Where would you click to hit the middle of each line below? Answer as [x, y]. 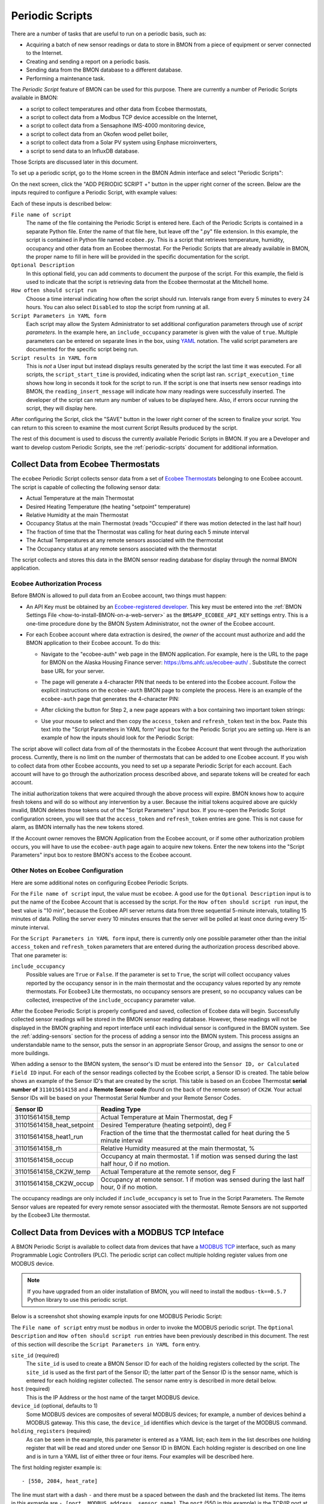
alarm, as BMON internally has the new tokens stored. [77, 827]
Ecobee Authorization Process [56, 584]
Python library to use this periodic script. [78, 1299]
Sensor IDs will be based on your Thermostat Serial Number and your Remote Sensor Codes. [126, 1097]
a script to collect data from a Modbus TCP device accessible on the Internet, [122, 117]
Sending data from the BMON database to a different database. [104, 70]
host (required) [31, 1389]
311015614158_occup [44, 1160]
